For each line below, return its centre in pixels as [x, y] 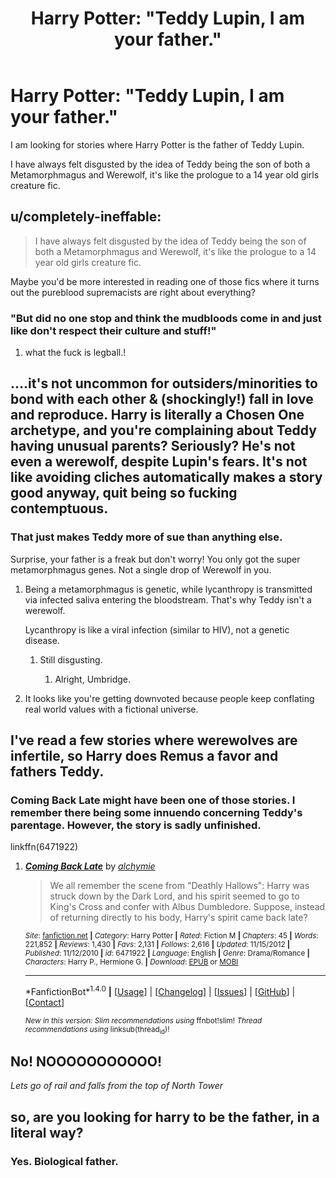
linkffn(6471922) [44, 847]
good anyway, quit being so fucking [124, 493]
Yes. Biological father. [64, 1161]
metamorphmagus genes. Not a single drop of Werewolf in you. [141, 569]
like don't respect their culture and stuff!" [113, 330]
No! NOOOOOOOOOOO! [86, 1061]
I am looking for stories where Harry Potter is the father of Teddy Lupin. [157, 144]
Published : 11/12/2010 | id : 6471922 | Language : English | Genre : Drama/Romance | [167, 953]
